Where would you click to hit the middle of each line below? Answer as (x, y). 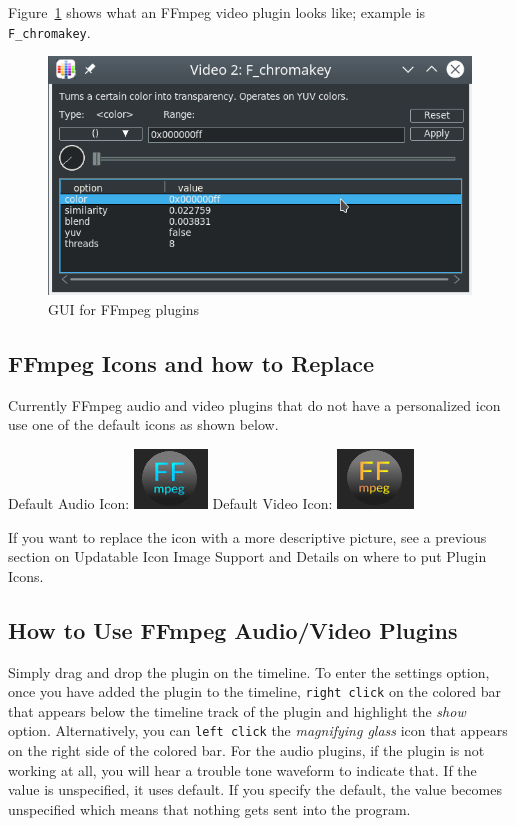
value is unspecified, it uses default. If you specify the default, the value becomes (255, 789)
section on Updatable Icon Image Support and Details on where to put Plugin (247, 556)
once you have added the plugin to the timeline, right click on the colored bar (254, 691)
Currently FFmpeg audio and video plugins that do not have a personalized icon (254, 404)
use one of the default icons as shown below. (143, 424)
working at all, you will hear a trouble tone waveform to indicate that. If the (242, 769)
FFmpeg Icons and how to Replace (191, 362)
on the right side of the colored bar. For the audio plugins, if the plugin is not (246, 750)
